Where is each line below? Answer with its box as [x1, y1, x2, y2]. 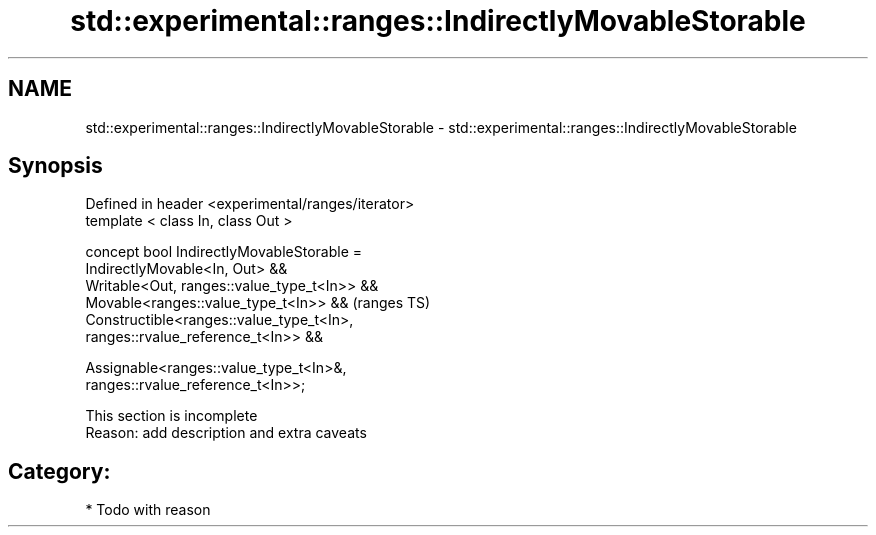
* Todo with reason [85, 501, 211, 519]
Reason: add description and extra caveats [85, 424, 367, 442]
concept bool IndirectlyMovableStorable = [85, 243, 362, 261]
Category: [8, 458, 111, 484]
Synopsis [8, 153, 103, 179]
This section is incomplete [85, 407, 258, 425]
